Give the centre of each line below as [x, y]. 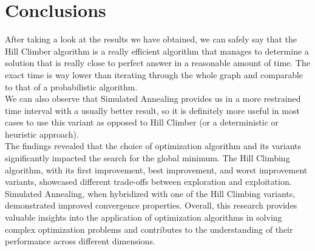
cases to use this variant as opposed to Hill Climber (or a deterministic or [142, 122]
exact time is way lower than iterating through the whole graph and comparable [154, 74]
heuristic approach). [42, 134]
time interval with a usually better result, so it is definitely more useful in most [152, 110]
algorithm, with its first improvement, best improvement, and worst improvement [156, 169]
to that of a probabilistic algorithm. [71, 86]
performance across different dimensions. [80, 241]
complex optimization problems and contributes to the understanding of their [149, 229]
